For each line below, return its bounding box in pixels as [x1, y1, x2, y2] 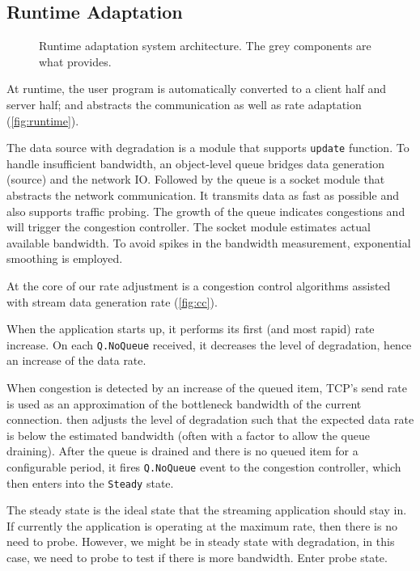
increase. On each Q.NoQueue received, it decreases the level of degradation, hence [6, 336, 412, 353]
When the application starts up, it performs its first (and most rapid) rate [6, 320, 375, 337]
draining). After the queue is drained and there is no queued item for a [6, 442, 358, 459]
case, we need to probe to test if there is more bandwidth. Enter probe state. [6, 549, 388, 566]
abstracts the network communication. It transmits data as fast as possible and [6, 187, 399, 204]
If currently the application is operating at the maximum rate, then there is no [6, 517, 397, 534]
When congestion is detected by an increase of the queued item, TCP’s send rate [6, 379, 407, 396]
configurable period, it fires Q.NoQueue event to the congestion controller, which [6, 458, 401, 475]
